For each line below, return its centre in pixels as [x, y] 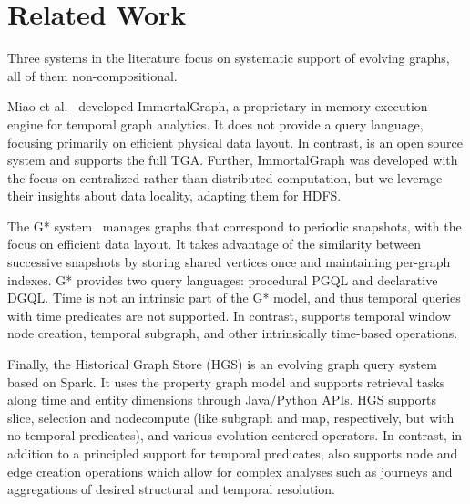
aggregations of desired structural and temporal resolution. [171, 489]
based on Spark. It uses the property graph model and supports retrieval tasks [226, 381]
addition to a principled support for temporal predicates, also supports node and [233, 453]
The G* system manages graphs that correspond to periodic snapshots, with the [235, 226]
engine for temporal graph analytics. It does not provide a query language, [215, 123]
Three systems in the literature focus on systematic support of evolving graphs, [229, 58]
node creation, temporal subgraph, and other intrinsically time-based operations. [233, 333]
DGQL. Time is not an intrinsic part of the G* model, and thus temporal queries [234, 298]
